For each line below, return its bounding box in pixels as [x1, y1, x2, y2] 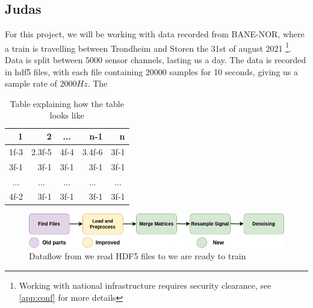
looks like [49, 109, 84, 122]
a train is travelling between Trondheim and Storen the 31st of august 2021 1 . [5, 40, 292, 54]
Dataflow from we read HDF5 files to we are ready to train [29, 250, 246, 262]
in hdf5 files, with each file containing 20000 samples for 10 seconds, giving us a [5, 65, 299, 78]
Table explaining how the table [10, 97, 124, 109]
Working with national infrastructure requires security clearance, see [19, 279, 271, 291]
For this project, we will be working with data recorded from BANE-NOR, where [5, 28, 305, 40]
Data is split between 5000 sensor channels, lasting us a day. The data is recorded [5, 54, 306, 66]
